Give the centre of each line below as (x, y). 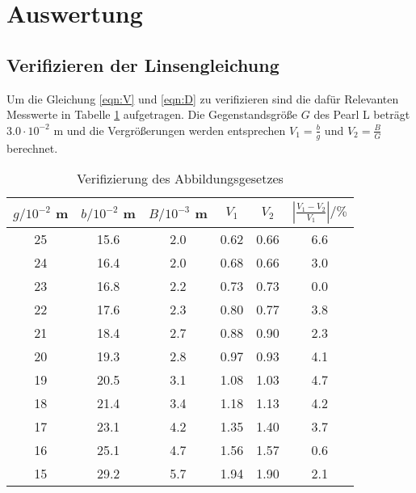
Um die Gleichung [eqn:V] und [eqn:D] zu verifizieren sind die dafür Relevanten (203, 98)
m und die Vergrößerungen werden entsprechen (170, 130)
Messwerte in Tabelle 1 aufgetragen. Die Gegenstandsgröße (152, 114)
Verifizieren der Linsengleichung (143, 64)
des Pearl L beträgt (362, 114)
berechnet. (32, 147)
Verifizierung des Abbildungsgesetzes (180, 179)
